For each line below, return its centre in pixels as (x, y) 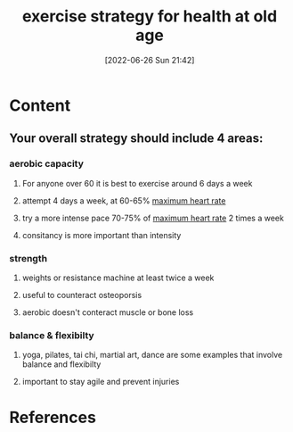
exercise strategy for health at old (150, 17)
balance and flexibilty (61, 364)
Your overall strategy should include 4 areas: (136, 139)
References (53, 418)
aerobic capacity (47, 164)
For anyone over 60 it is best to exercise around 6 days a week (137, 183)
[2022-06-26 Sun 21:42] (150, 60)
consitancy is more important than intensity (102, 235)
